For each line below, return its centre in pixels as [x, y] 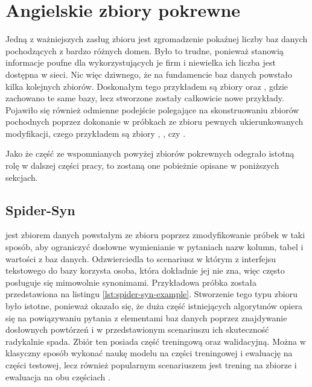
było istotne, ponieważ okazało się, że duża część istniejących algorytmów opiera [154, 306]
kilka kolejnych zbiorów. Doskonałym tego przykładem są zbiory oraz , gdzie [147, 86]
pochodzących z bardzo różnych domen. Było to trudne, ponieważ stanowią [145, 50]
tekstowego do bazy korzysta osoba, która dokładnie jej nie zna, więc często [145, 270]
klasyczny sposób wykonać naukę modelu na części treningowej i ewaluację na [149, 353]
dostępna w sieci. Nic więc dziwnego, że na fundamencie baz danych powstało [149, 74]
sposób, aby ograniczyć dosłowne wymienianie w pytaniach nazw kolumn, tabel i [154, 247]
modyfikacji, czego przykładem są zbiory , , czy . [96, 133]
